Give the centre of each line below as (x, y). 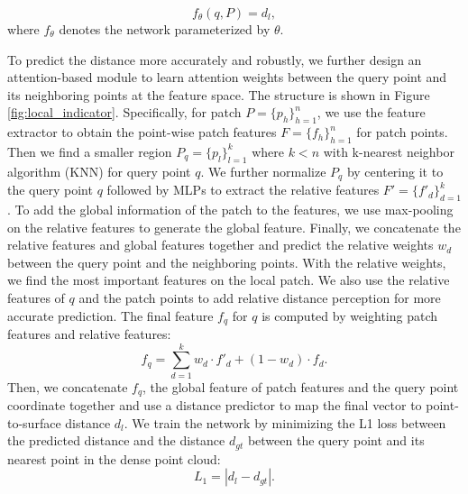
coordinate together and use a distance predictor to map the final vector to (215, 405)
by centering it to (395, 171)
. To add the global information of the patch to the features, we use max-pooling (230, 210)
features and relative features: (89, 334)
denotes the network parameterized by (165, 29)
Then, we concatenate (68, 386)
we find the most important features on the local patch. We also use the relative (229, 280)
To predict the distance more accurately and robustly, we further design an (215, 59)
